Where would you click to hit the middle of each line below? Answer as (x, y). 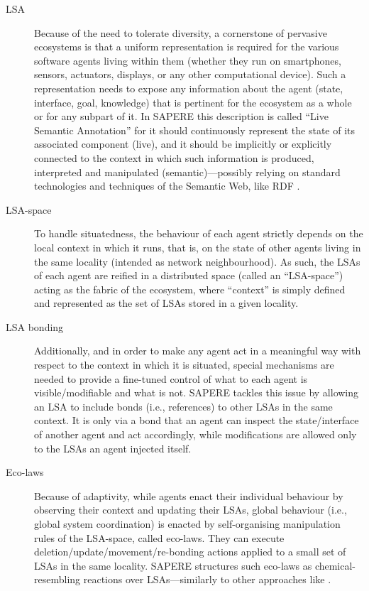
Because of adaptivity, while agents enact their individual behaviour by (189, 495)
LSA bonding (35, 326)
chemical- (335, 565)
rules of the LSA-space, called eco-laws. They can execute (159, 537)
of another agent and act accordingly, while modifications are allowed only (195, 434)
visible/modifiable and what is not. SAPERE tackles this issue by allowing (197, 392)
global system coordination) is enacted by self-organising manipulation (187, 524)
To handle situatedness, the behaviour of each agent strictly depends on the (199, 233)
